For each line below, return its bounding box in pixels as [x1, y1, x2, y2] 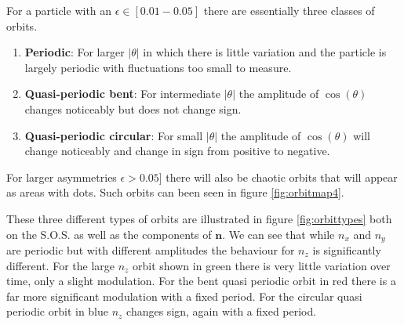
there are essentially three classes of [203, 2, 375, 18]
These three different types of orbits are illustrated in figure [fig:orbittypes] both [6, 210, 392, 226]
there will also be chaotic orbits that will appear [166, 168, 398, 185]
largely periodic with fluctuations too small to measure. [24, 59, 292, 75]
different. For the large [6, 257, 115, 273]
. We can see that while [222, 226, 335, 242]
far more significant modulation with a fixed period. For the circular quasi [6, 287, 362, 304]
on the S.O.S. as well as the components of [6, 226, 212, 242]
